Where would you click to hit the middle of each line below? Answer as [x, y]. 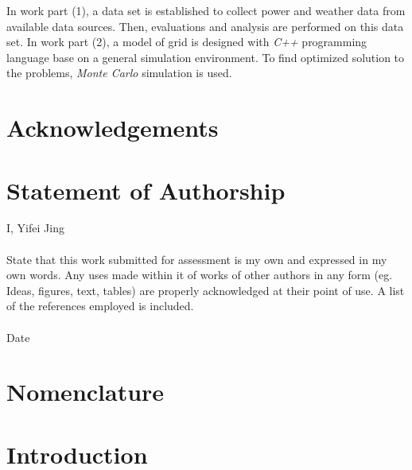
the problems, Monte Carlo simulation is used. [119, 73]
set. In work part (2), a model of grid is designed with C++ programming [187, 42]
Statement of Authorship [146, 190]
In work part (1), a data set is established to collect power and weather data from [206, 10]
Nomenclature [86, 392]
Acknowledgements [113, 128]
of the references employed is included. [100, 306]
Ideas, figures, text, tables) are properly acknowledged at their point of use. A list [206, 290]
